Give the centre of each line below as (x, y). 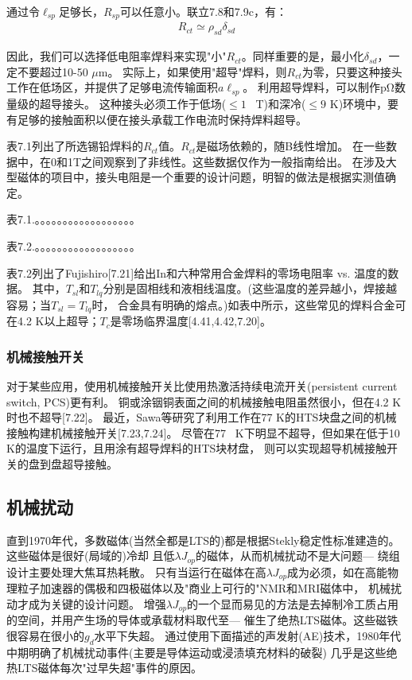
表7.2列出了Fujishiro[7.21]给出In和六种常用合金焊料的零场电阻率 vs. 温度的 (197, 272)
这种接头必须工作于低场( (163, 103)
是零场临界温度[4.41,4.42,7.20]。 (190, 321)
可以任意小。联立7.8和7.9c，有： (203, 11)
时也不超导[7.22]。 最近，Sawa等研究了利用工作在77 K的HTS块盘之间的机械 (202, 417)
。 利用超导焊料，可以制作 (311, 87)
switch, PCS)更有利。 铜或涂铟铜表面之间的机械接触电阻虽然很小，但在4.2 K (204, 401)
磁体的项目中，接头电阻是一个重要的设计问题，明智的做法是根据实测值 (201, 177)
